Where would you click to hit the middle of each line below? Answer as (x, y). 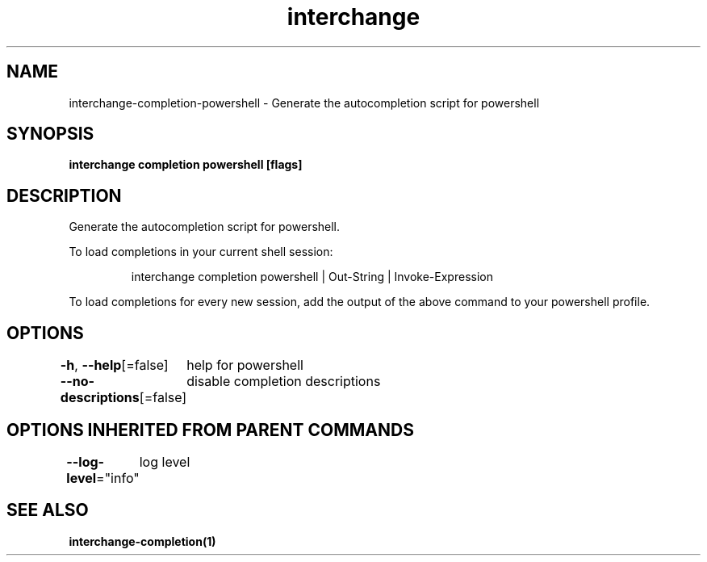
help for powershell (245, 365)
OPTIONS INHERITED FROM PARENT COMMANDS (210, 430)
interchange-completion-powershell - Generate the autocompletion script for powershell (304, 103)
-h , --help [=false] (114, 365)
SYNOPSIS (50, 134)
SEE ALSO (48, 510)
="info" (118, 478)
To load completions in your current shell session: (201, 252)
